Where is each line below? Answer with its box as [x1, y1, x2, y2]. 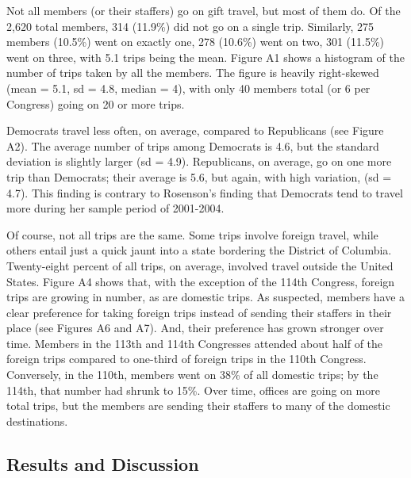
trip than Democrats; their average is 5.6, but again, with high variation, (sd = [6, 168, 392, 185]
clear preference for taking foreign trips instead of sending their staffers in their [6, 304, 392, 320]
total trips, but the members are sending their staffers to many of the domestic [6, 397, 390, 414]
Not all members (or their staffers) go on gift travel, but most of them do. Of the [6, 2, 401, 18]
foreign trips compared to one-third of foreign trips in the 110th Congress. [6, 350, 367, 367]
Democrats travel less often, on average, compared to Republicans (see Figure [6, 122, 384, 139]
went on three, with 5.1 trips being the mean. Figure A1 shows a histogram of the [6, 48, 405, 65]
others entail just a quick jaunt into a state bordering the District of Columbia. [6, 242, 392, 258]
